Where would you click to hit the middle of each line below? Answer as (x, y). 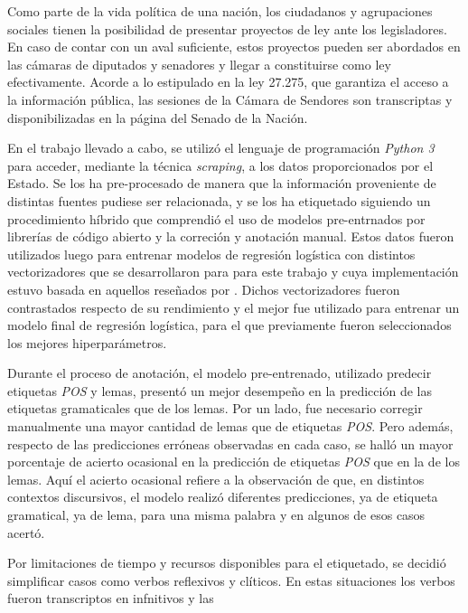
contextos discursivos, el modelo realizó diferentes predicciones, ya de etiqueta (223, 497)
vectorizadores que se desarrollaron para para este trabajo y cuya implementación (233, 272)
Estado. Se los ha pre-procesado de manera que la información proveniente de (222, 183)
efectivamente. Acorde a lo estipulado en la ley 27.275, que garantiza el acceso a (228, 82)
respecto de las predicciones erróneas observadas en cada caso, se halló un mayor (230, 443)
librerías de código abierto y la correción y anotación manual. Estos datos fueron (231, 236)
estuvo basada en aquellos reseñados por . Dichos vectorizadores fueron (204, 289)
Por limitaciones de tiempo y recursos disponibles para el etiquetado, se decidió (227, 563)
